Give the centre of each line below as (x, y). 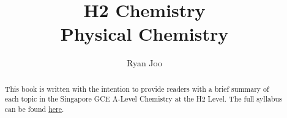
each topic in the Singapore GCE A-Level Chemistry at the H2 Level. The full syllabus (143, 99)
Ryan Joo (144, 63)
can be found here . (34, 109)
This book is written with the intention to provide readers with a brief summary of (137, 88)
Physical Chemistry (144, 34)
